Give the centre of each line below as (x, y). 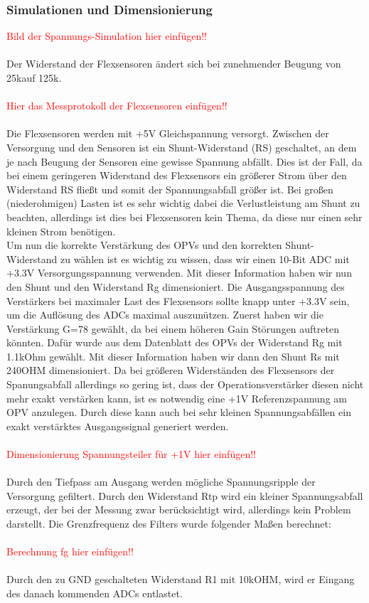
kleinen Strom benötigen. (61, 231)
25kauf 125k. (34, 78)
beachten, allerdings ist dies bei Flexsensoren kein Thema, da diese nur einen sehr (184, 217)
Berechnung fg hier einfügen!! (70, 551)
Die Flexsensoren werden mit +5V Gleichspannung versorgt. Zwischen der (168, 133)
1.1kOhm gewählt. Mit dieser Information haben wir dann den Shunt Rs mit (173, 356)
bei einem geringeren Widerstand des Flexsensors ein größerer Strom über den (177, 175)
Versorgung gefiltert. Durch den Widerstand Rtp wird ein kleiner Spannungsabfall (185, 495)
